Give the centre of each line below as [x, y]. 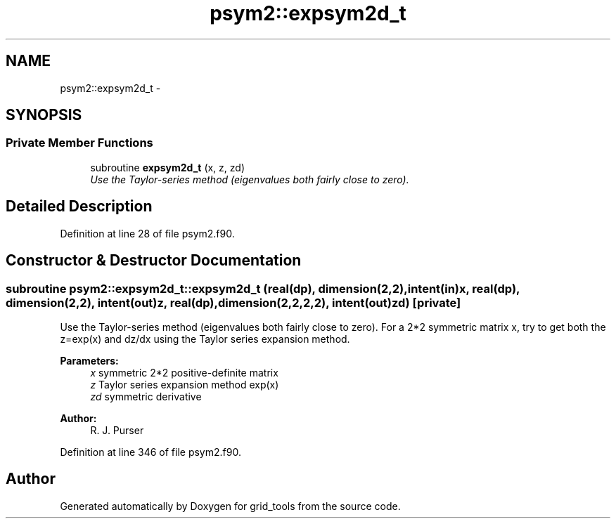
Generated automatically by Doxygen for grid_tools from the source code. [230, 506]
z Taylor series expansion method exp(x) [185, 384]
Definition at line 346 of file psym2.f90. [150, 452]
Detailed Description [79, 207]
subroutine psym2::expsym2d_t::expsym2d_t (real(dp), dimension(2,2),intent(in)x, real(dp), [263, 288]
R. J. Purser [117, 430]
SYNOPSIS [44, 115]
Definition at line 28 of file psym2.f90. [147, 233]
